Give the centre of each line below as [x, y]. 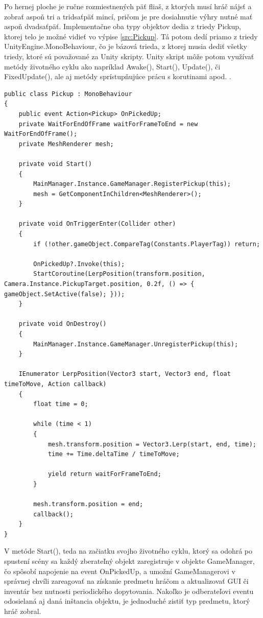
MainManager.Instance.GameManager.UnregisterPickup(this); [136, 344]
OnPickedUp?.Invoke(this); [79, 264]
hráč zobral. [23, 611]
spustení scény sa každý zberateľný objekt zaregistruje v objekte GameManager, [129, 561]
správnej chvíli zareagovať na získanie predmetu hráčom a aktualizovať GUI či [126, 581]
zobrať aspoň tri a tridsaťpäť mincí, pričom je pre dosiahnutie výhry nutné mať [128, 16]
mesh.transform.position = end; [88, 504]
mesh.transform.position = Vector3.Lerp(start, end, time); [152, 444]
